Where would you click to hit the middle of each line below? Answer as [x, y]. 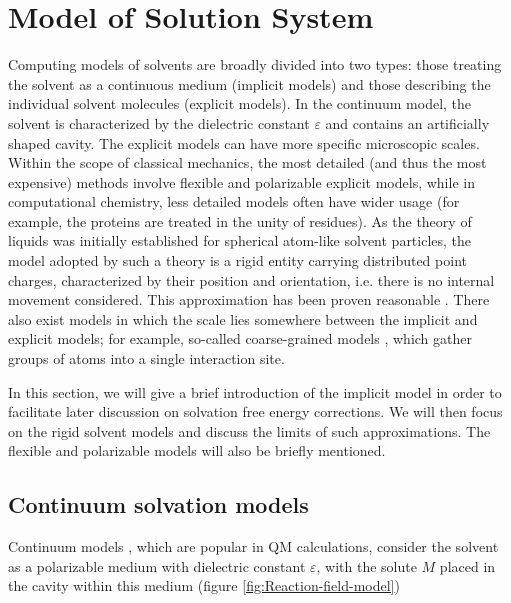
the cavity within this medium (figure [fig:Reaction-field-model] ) [204, 585]
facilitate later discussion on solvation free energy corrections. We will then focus [255, 411]
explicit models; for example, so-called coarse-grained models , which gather [240, 338]
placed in [467, 565]
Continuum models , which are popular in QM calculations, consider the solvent [253, 546]
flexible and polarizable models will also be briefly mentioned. [197, 450]
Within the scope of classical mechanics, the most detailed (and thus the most [247, 162]
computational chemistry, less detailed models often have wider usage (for [234, 201]
